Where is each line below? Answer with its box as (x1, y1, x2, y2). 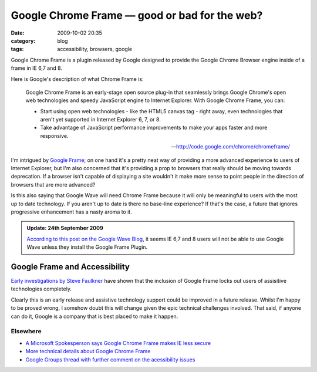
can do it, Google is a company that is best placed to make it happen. (11, 313, 178, 320)
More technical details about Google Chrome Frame (25, 348, 151, 355)
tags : (11, 46, 24, 53)
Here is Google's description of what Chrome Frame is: (11, 75, 144, 82)
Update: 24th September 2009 (26, 225, 104, 232)
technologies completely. (11, 285, 72, 293)
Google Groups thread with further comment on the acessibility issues (25, 356, 195, 363)
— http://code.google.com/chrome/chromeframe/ (171, 143, 290, 150)
